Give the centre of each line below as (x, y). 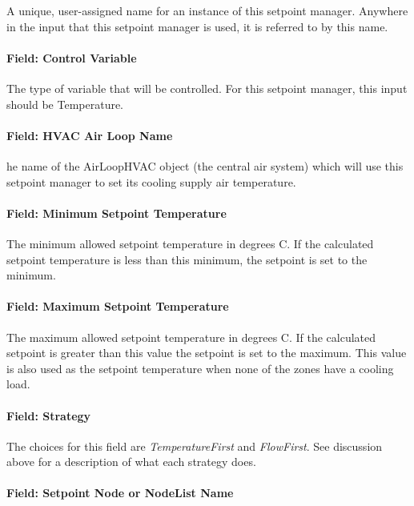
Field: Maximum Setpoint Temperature (118, 306)
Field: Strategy (49, 415)
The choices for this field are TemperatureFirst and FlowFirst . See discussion (195, 446)
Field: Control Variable (72, 57)
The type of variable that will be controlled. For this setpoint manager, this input (207, 88)
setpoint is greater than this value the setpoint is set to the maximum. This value (207, 353)
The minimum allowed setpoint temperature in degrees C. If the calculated (190, 243)
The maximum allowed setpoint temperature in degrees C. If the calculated (191, 337)
